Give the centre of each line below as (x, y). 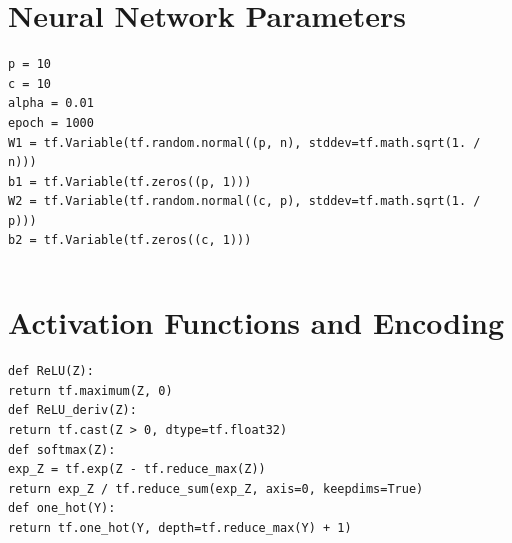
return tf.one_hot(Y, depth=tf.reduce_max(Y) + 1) (180, 527)
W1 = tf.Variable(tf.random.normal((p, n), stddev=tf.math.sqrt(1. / (244, 142)
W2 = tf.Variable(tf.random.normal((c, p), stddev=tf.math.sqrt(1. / (244, 201)
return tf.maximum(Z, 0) (90, 390)
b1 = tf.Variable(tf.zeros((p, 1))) (130, 181)
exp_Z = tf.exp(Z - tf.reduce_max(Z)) (137, 469)
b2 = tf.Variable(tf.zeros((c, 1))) (130, 240)
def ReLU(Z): (51, 371)
